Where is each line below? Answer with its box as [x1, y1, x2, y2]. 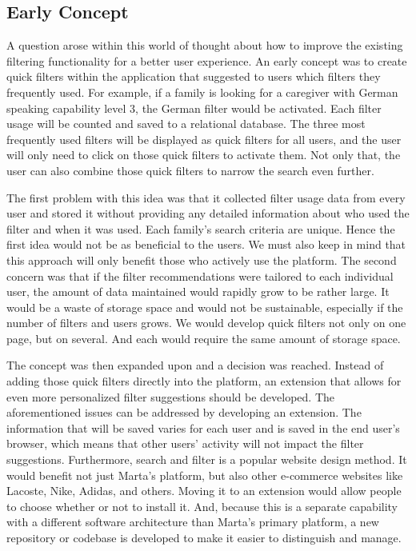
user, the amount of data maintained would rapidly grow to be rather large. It [6, 283, 390, 300]
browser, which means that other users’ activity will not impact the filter [6, 435, 364, 452]
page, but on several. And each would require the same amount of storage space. [6, 329, 401, 346]
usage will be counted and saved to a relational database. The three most [6, 115, 366, 132]
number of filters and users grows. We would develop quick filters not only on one [6, 314, 406, 331]
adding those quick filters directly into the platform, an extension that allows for [6, 373, 402, 389]
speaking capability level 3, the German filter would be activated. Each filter [6, 99, 382, 116]
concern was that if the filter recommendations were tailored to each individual [6, 267, 394, 284]
